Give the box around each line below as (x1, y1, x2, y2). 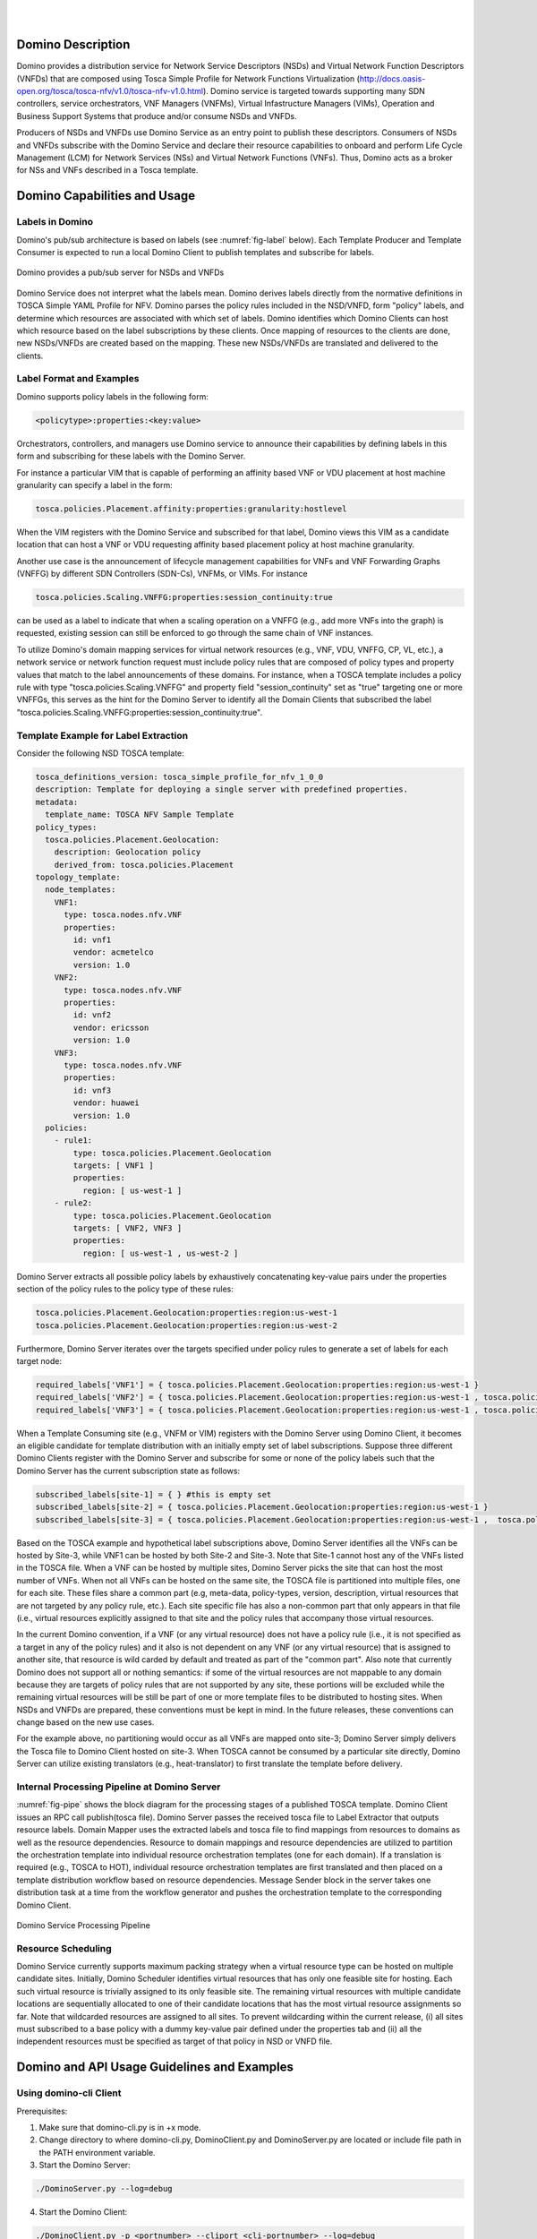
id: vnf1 (72, 935, 112, 945)
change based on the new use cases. (16, 1717, 155, 1728)
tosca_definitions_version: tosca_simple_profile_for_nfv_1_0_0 (35, 771, 324, 782)
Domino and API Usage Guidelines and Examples (16, 2060, 294, 2075)
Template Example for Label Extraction (16, 729, 188, 742)
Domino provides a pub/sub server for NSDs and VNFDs (16, 267, 225, 278)
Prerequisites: (16, 2106, 68, 2116)
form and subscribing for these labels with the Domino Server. (16, 450, 246, 461)
